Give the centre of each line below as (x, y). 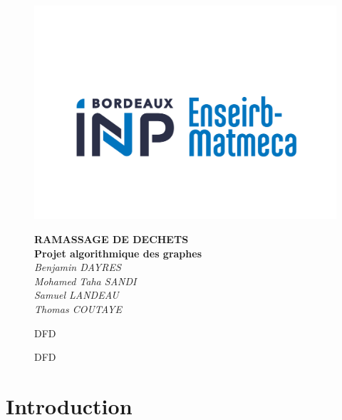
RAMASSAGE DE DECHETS (112, 239)
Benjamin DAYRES (78, 267)
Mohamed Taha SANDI (85, 281)
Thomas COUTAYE (78, 308)
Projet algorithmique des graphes (118, 253)
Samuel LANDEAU (77, 295)
